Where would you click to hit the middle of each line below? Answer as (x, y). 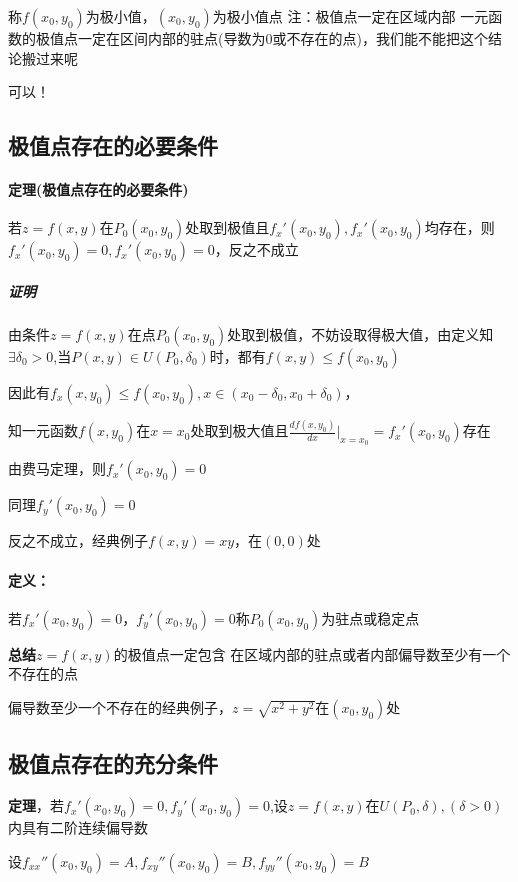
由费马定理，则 (57, 468)
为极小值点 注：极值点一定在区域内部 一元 (350, 16)
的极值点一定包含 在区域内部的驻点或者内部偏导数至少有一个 (312, 653)
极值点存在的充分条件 (113, 763)
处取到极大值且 (239, 430)
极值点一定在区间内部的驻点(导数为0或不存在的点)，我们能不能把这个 (261, 38)
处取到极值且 (227, 227)
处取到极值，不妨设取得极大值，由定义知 (360, 333)
